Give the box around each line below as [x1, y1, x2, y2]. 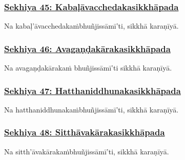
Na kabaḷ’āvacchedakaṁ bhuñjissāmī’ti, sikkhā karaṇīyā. [4, 20, 179, 31]
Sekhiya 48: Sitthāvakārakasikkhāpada [4, 126, 165, 139]
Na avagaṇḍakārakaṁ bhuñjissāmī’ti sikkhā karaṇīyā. [4, 62, 172, 73]
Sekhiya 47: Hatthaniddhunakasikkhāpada [4, 84, 181, 97]
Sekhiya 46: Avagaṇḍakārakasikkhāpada [4, 42, 171, 55]
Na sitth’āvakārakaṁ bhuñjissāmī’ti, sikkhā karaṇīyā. [4, 146, 169, 156]
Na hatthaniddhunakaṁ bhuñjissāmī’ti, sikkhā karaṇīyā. [4, 104, 179, 115]
